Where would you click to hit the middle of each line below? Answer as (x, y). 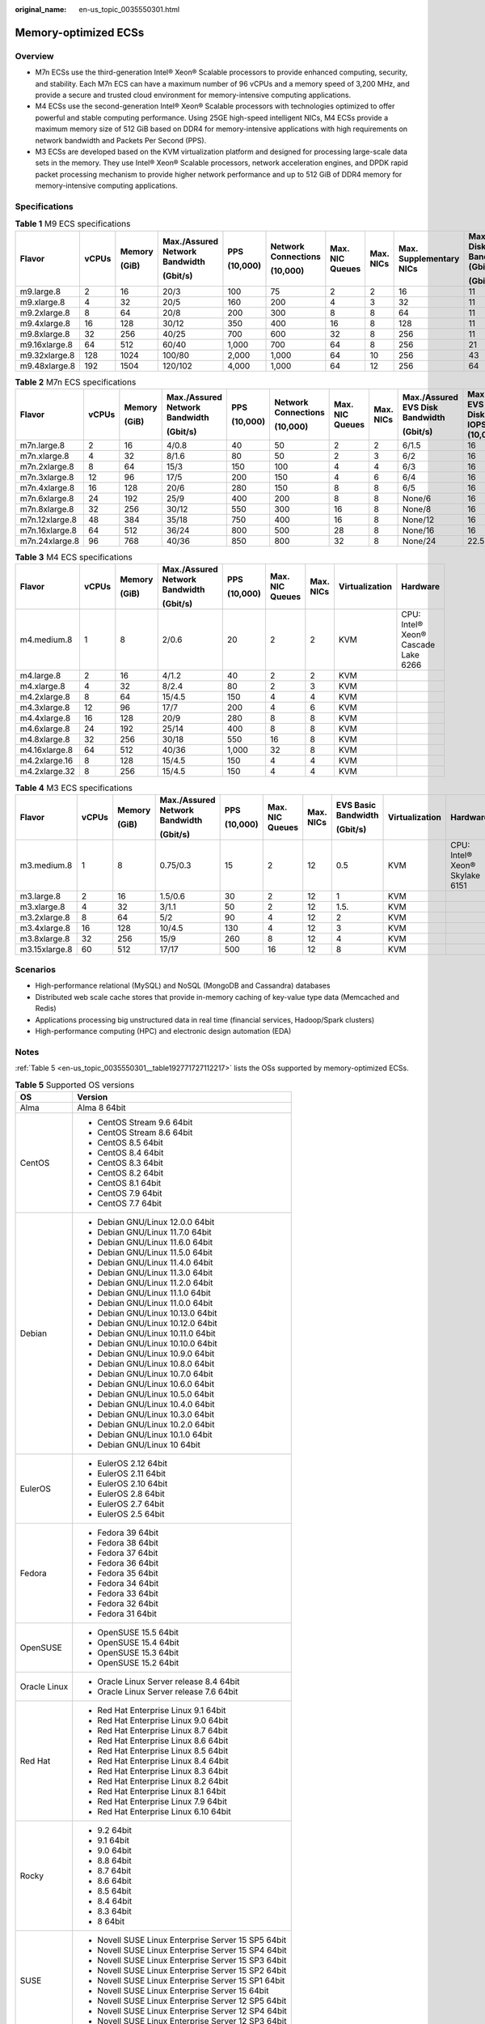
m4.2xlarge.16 (46, 761)
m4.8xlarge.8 (45, 739)
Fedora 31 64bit (127, 1614)
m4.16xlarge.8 (46, 750)
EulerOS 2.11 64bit (131, 1473)
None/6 (417, 498)
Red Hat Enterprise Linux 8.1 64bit (162, 1791)
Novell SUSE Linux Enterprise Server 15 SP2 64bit (192, 1970)
